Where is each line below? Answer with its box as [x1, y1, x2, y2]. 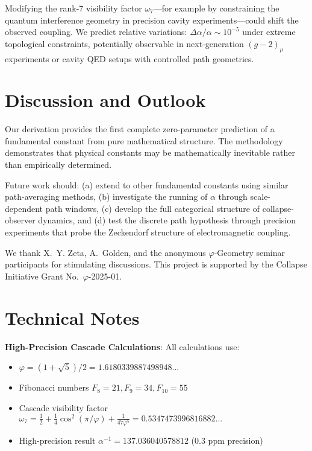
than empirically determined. [5, 158, 112, 171]
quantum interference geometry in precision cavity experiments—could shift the [5, 13, 299, 26]
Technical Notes [5, 305, 140, 330]
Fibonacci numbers [19, 381, 89, 394]
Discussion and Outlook [5, 88, 206, 112]
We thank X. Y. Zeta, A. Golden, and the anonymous [5, 246, 206, 258]
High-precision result [19, 433, 96, 446]
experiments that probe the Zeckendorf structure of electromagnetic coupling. [5, 226, 291, 238]
